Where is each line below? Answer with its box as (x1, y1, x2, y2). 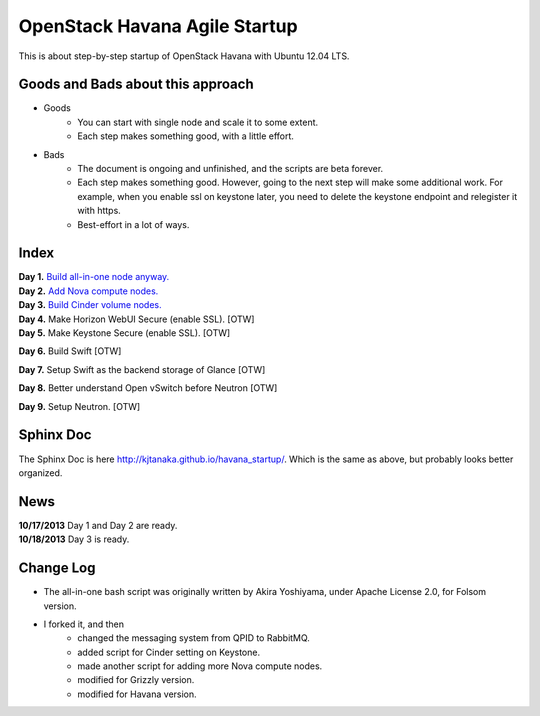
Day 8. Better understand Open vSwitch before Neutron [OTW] (18, 382, 278, 394)
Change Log (18, 560, 96, 577)
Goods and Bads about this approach (18, 76, 254, 93)
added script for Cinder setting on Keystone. (77, 646, 260, 658)
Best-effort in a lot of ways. (77, 218, 190, 230)
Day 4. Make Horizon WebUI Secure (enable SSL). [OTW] (18, 313, 255, 325)
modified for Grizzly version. (77, 674, 195, 686)
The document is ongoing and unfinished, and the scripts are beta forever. (77, 163, 384, 175)
